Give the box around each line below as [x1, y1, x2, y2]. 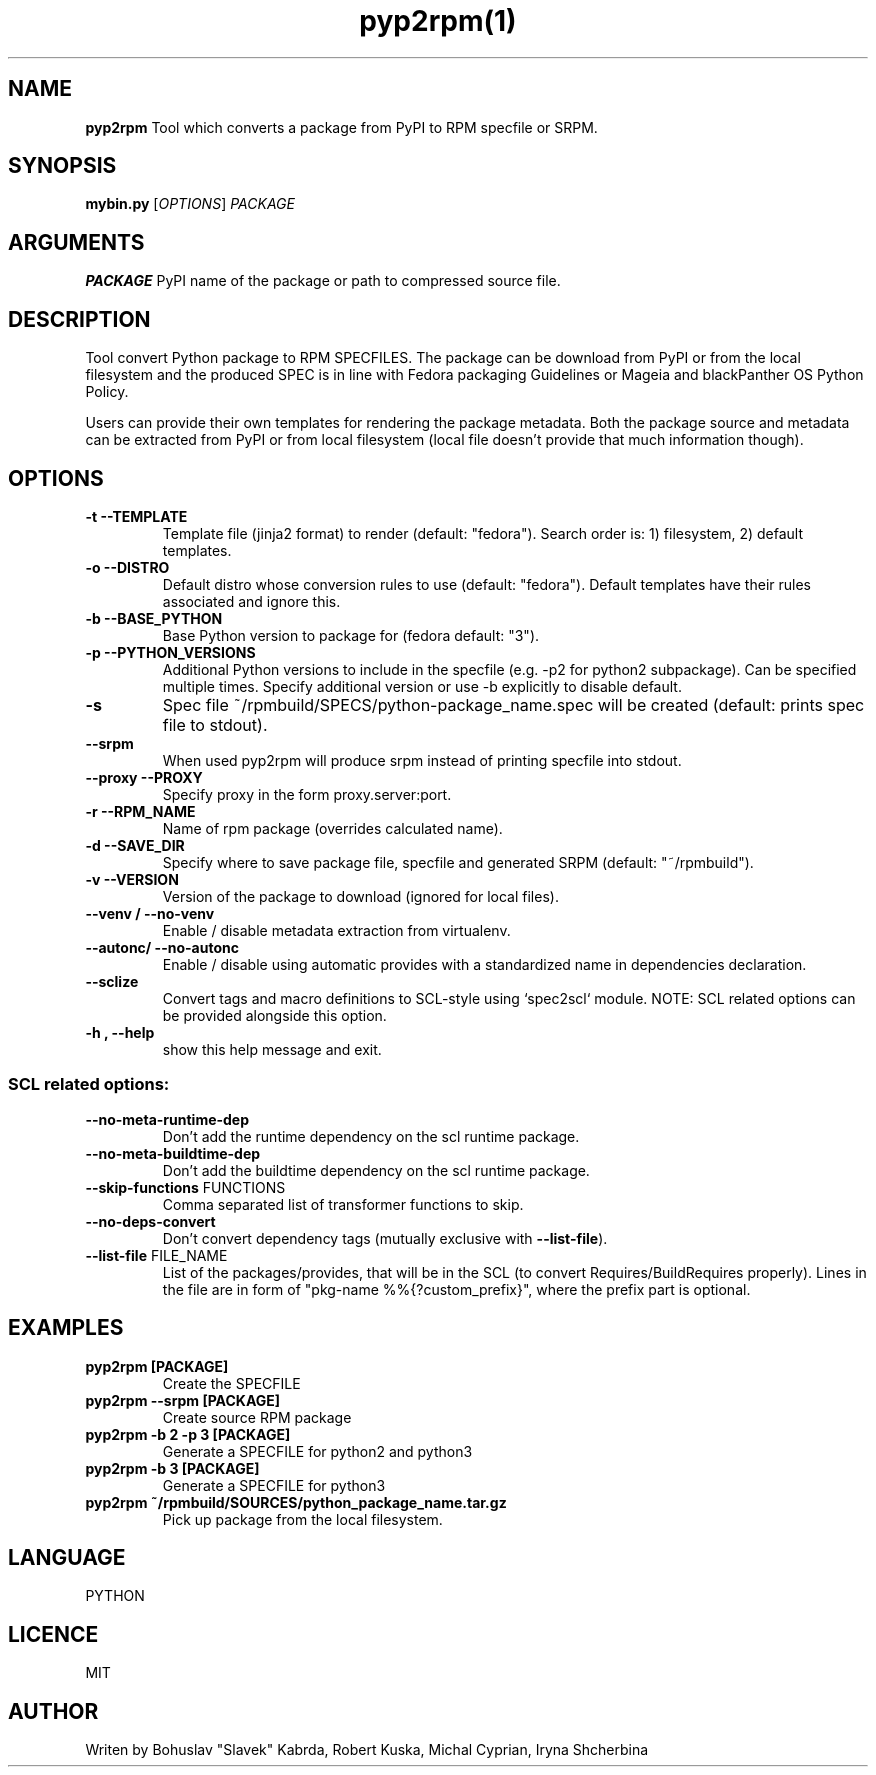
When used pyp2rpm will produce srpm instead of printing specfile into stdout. [162, 751, 682, 769]
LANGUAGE [8, 1544, 126, 1570]
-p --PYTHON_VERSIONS [85, 643, 256, 661]
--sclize [85, 972, 139, 990]
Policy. [85, 383, 129, 401]
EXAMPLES [8, 1315, 124, 1341]
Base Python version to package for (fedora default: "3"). [162, 626, 540, 644]
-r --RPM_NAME [85, 802, 196, 820]
